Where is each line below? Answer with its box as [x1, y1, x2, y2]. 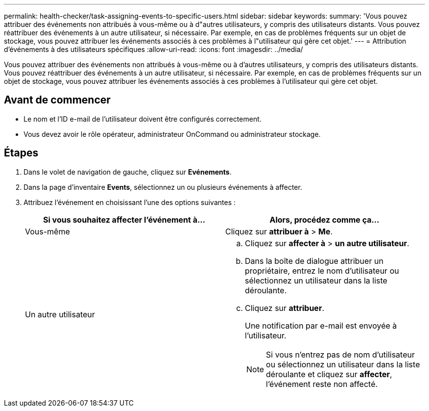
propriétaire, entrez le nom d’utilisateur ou [245, 265, 399, 276]
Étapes [4, 147, 39, 159]
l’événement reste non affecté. [266, 379, 378, 389]
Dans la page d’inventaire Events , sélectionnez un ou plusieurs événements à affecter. [24, 182, 302, 191]
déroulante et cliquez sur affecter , [266, 369, 392, 379]
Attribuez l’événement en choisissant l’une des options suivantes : [24, 198, 236, 206]
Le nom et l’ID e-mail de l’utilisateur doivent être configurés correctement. [24, 114, 262, 123]
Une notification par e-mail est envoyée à [245, 320, 397, 331]
